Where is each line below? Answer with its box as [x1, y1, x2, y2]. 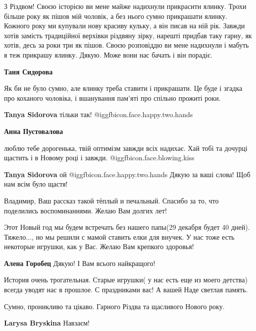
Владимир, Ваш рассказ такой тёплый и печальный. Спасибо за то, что [4, 195, 219, 205]
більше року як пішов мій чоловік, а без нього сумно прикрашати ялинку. [4, 10, 228, 21]
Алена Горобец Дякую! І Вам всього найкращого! [4, 258, 155, 268]
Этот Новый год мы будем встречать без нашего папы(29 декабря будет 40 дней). [4, 222, 250, 232]
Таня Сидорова [4, 66, 53, 76]
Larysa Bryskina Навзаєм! [4, 318, 90, 328]
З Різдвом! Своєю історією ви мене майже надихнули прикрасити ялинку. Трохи [4, 1, 247, 11]
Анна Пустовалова [4, 126, 63, 136]
